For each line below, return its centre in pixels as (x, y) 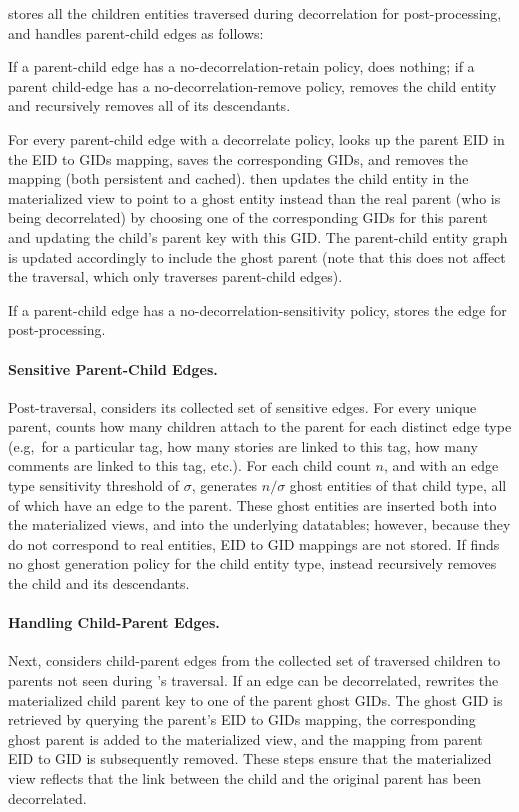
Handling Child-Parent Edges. (114, 622)
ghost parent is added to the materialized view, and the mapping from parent (245, 738)
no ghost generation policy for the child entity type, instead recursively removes (252, 563)
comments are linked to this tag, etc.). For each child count (189, 465)
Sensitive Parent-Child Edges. (113, 368)
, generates (224, 485)
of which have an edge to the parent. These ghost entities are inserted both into (252, 504)
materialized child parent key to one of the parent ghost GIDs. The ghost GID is (255, 699)
